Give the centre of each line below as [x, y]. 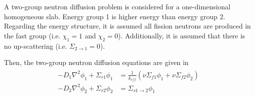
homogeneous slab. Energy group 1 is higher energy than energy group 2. [115, 16]
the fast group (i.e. [32, 35]
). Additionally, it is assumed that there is [181, 35]
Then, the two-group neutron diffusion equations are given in [96, 62]
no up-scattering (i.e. [36, 46]
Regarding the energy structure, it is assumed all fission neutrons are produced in [127, 26]
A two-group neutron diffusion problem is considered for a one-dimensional [117, 6]
